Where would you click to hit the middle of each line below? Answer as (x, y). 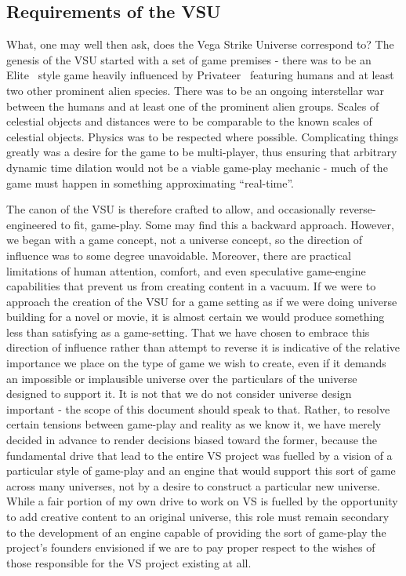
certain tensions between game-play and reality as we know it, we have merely (194, 424)
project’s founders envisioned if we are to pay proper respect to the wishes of (191, 547)
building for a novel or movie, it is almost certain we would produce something (196, 317)
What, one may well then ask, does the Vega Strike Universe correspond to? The (200, 44)
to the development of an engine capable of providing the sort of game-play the (196, 532)
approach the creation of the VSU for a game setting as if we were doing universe (202, 301)
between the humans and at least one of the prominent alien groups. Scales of (193, 106)
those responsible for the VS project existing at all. (129, 562)
